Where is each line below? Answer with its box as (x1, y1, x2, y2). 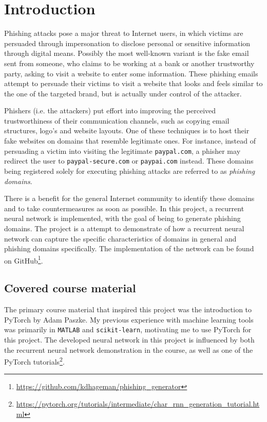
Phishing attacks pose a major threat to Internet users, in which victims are (4, 28, 243, 38)
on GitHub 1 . (4, 253, 43, 266)
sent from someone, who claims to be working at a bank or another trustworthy (4, 57, 255, 68)
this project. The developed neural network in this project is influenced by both (4, 334, 255, 345)
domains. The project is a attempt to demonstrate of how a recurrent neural (4, 223, 244, 233)
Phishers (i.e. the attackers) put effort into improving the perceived (4, 105, 216, 116)
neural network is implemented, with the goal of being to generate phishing (4, 213, 241, 224)
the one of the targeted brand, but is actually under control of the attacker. (4, 88, 242, 98)
